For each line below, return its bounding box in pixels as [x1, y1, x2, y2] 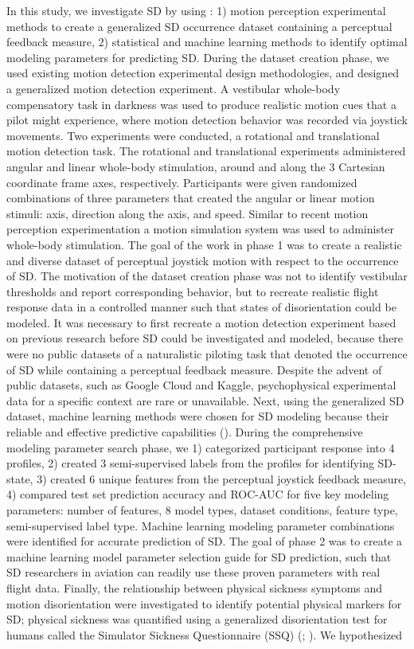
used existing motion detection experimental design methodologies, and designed [6, 65, 400, 81]
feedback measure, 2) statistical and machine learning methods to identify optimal [6, 33, 408, 50]
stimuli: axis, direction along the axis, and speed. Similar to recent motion [6, 205, 369, 221]
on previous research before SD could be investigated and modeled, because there [6, 330, 404, 346]
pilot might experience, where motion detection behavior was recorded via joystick [6, 111, 408, 128]
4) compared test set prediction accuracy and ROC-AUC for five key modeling [6, 486, 389, 502]
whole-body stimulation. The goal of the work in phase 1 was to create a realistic [6, 236, 402, 252]
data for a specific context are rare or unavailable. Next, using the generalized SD [6, 392, 404, 409]
